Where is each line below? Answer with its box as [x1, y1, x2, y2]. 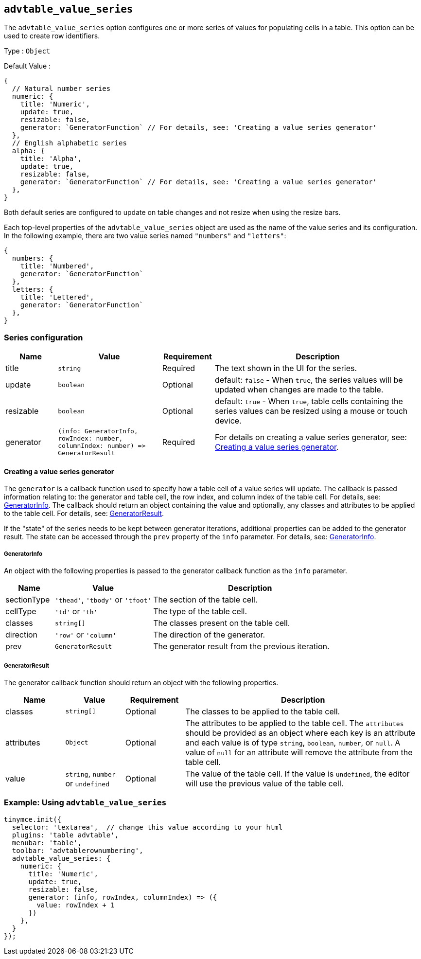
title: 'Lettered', [20, 293, 94, 302]
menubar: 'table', [12, 838, 82, 847]
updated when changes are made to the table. [215, 385, 384, 395]
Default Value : [4, 62, 51, 71]
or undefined [65, 778, 109, 788]
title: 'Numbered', [20, 262, 94, 270]
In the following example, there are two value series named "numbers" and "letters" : [4, 231, 286, 240]
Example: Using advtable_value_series [4, 798, 167, 808]
